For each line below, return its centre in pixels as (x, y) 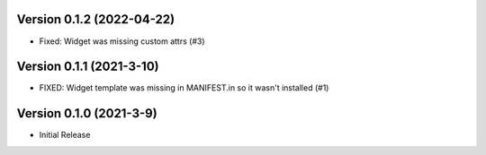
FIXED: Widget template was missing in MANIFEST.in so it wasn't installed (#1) (184, 88)
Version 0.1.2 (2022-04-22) (96, 19)
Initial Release (65, 135)
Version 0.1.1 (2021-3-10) (88, 67)
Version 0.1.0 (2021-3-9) (87, 113)
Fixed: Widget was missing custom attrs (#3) (122, 41)
